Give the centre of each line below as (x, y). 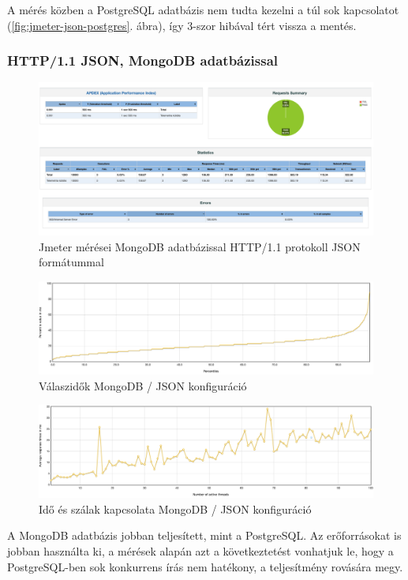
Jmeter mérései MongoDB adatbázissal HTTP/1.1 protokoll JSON (200, 246)
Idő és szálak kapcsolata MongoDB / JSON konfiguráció (175, 508)
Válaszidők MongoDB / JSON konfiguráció (143, 385)
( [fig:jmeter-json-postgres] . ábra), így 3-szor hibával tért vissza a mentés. (182, 25)
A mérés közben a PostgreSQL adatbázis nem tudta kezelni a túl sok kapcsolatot (203, 9)
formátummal (71, 262)
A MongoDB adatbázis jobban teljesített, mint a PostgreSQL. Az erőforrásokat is (204, 535)
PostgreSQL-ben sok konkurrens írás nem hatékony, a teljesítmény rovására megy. (205, 566)
